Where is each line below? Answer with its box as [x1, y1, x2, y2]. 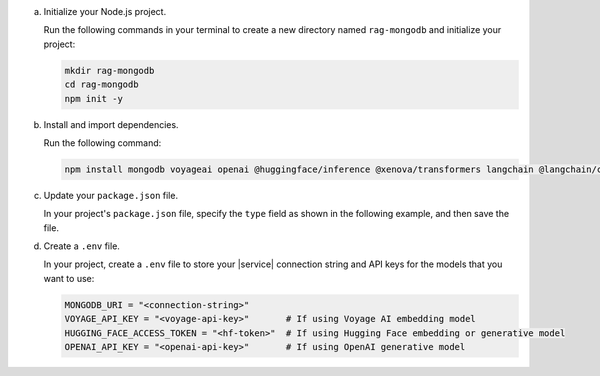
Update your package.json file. [43, 189, 179, 201]
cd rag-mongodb [64, 79, 139, 90]
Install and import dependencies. [43, 118, 179, 130]
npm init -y [64, 93, 124, 104]
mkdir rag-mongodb [64, 65, 155, 76]
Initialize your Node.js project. [43, 6, 167, 17]
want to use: [43, 272, 95, 284]
